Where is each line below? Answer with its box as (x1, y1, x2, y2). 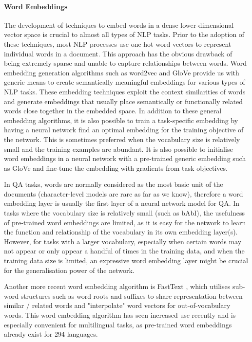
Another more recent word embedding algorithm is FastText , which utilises (4, 281, 231, 291)
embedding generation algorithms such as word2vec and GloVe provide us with (4, 67, 239, 77)
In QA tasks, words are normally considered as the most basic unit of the (4, 179, 223, 189)
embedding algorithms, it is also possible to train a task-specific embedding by (4, 115, 238, 125)
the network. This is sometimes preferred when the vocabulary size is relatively (4, 134, 240, 144)
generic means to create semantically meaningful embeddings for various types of (4, 77, 245, 87)
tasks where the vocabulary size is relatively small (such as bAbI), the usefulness (4, 208, 245, 218)
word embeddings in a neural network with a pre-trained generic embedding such (4, 153, 246, 163)
